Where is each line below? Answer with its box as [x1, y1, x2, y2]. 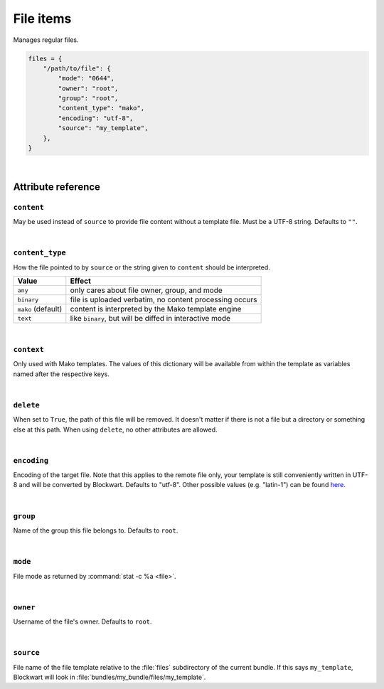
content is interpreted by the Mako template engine [70, 304, 242, 314]
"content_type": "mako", [58, 104, 145, 112]
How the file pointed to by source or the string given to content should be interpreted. [13, 263, 270, 272]
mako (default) [17, 304, 63, 314]
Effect [70, 276, 92, 286]
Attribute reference [13, 181, 101, 193]
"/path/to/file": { [43, 64, 112, 73]
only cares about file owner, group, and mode [70, 285, 223, 295]
